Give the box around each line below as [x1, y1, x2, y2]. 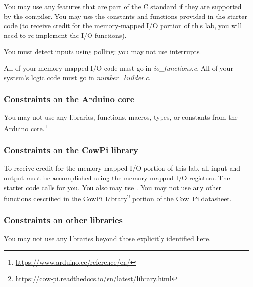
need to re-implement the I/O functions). [4, 30, 126, 40]
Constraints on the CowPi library [4, 144, 138, 156]
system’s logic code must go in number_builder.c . [4, 72, 151, 82]
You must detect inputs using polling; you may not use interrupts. [4, 46, 201, 56]
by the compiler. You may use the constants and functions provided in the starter [4, 11, 247, 21]
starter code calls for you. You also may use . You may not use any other [4, 182, 221, 192]
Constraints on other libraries [4, 214, 123, 226]
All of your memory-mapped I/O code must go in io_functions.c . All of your [4, 62, 233, 72]
